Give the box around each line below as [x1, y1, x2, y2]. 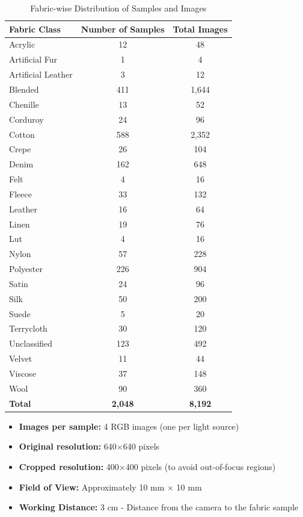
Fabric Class [9, 22, 61, 35]
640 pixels [123, 440, 160, 453]
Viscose [9, 367, 36, 379]
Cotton [9, 128, 35, 140]
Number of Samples [81, 22, 165, 35]
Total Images [173, 22, 228, 35]
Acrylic [9, 38, 35, 51]
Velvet [9, 352, 32, 365]
